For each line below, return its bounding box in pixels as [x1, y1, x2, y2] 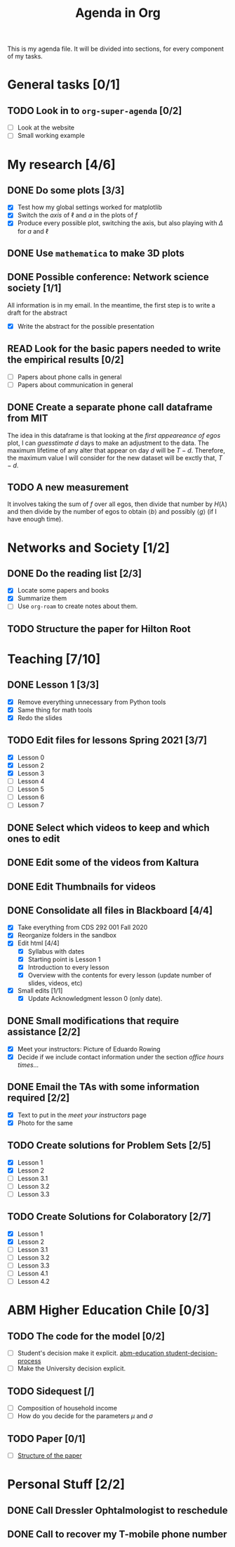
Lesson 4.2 [17, 1277, 51, 1286]
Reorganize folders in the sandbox [17, 931, 117, 940]
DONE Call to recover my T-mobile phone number [7, 1529, 227, 1541]
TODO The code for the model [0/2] [7, 1330, 165, 1342]
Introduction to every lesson [27, 963, 109, 971]
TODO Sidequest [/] [7, 1385, 95, 1397]
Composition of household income [17, 1404, 118, 1413]
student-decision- [166, 1349, 218, 1358]
